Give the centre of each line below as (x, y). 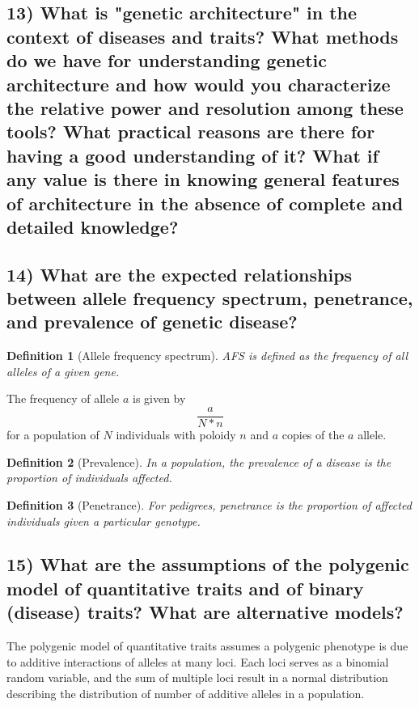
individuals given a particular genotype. (104, 521)
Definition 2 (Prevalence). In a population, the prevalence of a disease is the (199, 461)
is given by (159, 398)
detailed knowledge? (93, 226)
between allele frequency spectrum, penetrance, (210, 298)
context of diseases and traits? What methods (203, 36)
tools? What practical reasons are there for (191, 131)
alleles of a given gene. (63, 371)
